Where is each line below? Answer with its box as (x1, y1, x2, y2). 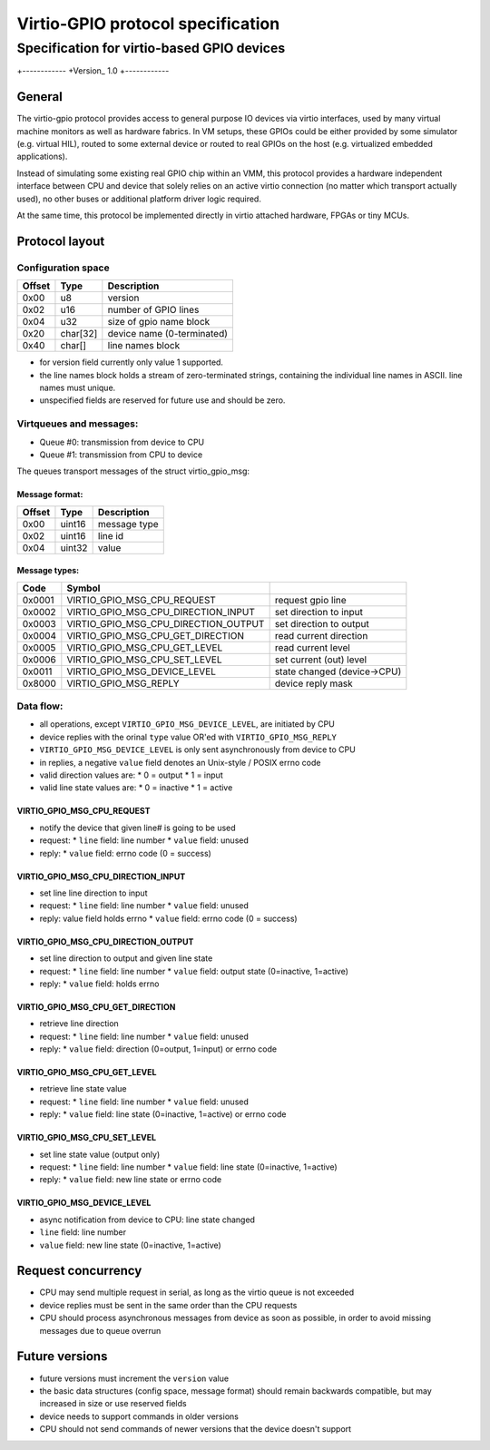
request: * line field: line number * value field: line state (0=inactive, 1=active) (39, 1161, 338, 1172)
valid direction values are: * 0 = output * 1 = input (39, 769, 223, 780)
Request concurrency (16, 1263, 142, 1279)
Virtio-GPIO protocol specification (16, 14, 280, 34)
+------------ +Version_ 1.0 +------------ (16, 65, 170, 76)
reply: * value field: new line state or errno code (39, 1174, 222, 1185)
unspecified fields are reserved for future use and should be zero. (39, 395, 286, 406)
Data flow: (16, 700, 64, 712)
